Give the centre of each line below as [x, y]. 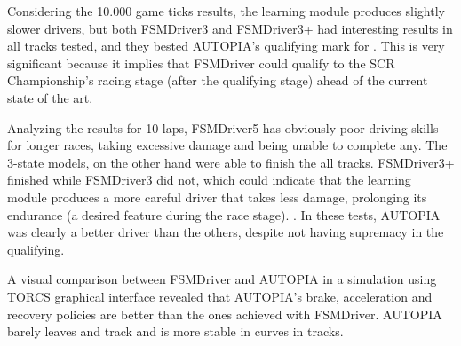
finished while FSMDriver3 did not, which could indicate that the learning [209, 180]
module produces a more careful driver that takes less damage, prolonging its [217, 197]
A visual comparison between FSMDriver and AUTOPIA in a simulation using [222, 279]
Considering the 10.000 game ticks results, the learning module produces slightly [226, 11]
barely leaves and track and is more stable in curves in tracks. [175, 331]
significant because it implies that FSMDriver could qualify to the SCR [201, 63]
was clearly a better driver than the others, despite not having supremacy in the [226, 232]
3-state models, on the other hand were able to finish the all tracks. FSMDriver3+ [231, 162]
